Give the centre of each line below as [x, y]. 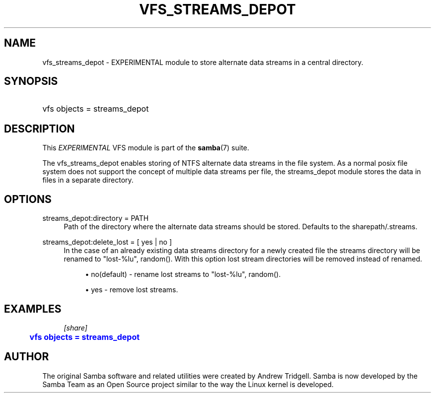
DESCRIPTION [39, 129]
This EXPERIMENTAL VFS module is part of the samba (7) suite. [146, 148]
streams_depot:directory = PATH [96, 218]
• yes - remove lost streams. [132, 290]
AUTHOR [27, 357]
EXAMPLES [33, 309]
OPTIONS [28, 199]
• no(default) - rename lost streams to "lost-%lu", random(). [183, 274]
